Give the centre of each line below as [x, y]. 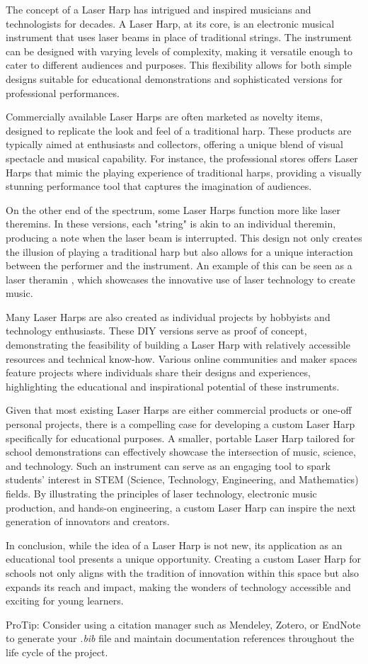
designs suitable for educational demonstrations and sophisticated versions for [174, 78]
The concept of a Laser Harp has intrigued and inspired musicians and [159, 9]
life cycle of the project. [57, 652]
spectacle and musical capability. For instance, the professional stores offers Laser [182, 158]
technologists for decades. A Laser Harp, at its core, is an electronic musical [170, 23]
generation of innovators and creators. [88, 521]
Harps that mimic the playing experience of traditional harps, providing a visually [184, 172]
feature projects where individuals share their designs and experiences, [158, 372]
